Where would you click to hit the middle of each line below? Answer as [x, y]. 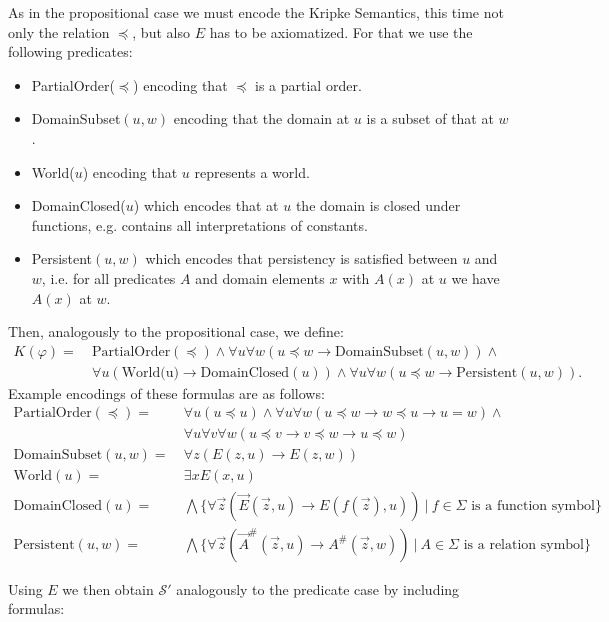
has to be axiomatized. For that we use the [341, 31]
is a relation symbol [524, 544]
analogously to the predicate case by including [318, 588]
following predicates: [70, 51]
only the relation [59, 31]
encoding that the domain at [261, 118]
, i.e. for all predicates [108, 277]
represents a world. [252, 171]
